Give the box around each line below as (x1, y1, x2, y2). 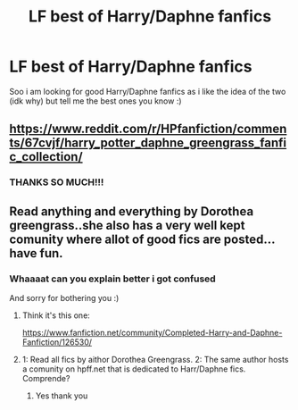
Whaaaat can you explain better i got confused (9, 272, 216, 285)
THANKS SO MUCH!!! (9, 176, 104, 188)
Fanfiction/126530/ (21, 337, 92, 347)
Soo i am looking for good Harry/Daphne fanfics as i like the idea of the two (9, 86, 286, 96)
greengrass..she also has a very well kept (9, 217, 245, 233)
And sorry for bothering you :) (9, 292, 120, 303)
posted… (223, 231, 276, 247)
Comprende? (21, 372, 70, 383)
